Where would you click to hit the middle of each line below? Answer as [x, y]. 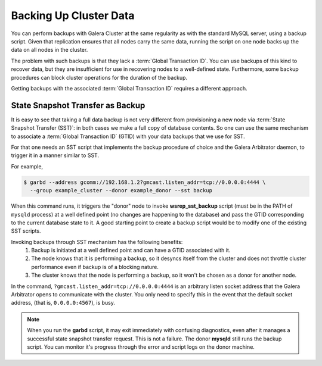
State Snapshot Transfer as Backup [78, 105]
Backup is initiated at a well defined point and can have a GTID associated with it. [131, 251]
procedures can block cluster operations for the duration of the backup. [99, 77]
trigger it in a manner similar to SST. [55, 155]
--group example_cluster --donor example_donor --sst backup [121, 191]
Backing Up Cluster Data [73, 15]
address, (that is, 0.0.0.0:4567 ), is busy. [63, 303]
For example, [27, 166]
